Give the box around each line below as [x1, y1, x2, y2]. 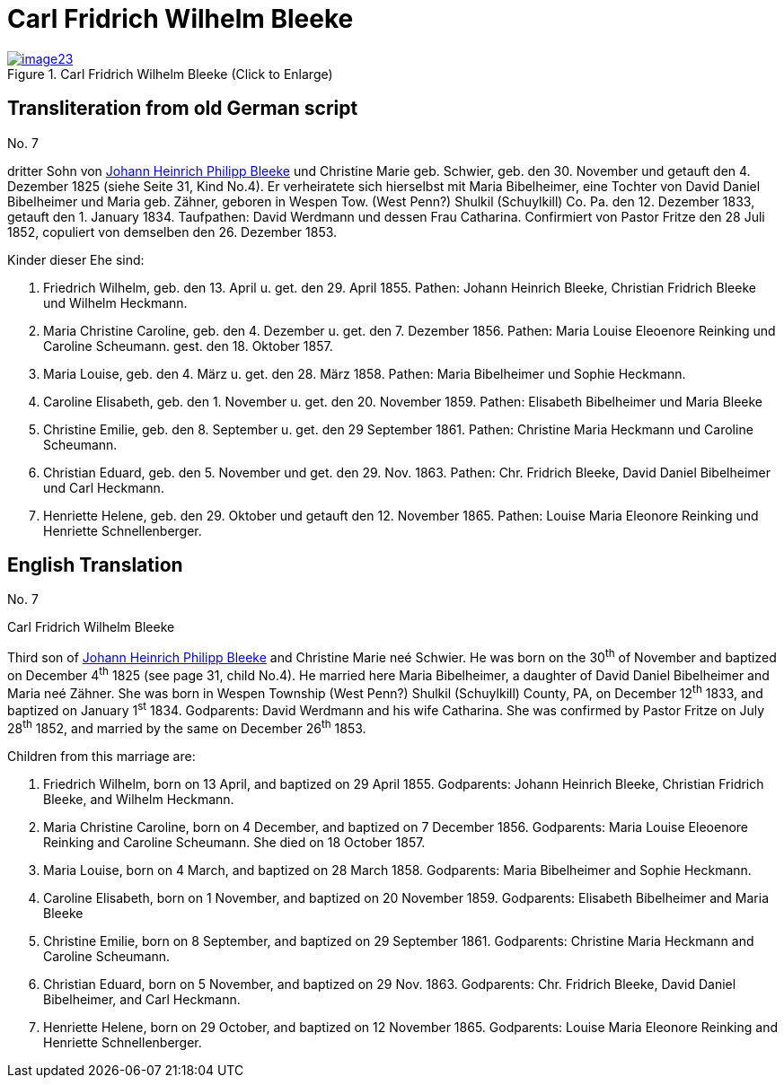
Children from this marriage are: [7, 748, 196, 764]
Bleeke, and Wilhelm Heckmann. [43, 791, 234, 807]
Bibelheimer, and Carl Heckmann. [43, 991, 241, 1007]
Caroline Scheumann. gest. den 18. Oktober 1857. [43, 337, 333, 354]
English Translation [7, 554, 183, 577]
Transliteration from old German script [7, 97, 358, 120]
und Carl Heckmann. [43, 479, 164, 495]
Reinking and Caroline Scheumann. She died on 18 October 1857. [43, 834, 426, 850]
